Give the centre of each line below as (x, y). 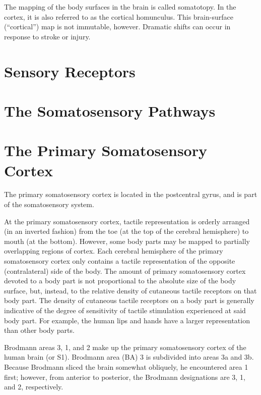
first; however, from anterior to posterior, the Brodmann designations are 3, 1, (125, 377)
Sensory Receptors (70, 71)
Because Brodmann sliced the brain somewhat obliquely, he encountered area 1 (126, 366)
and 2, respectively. (34, 387)
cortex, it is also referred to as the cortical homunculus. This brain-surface (119, 16)
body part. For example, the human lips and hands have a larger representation (127, 320)
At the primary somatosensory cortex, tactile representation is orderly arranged (127, 221)
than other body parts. (39, 330)
